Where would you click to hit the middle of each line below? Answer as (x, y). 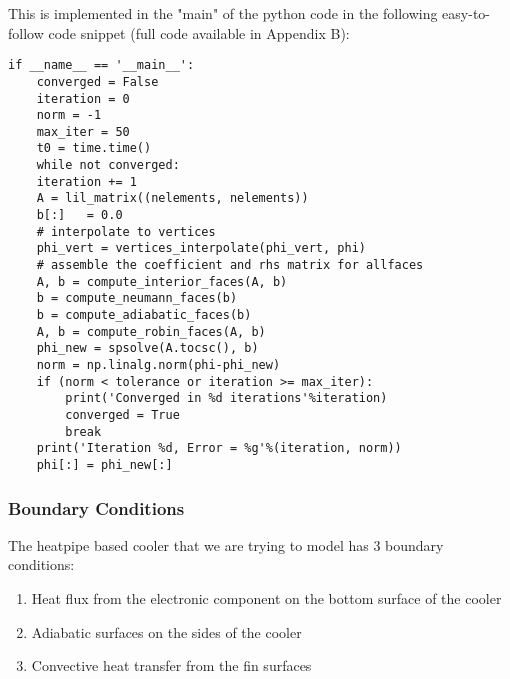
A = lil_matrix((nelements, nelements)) (172, 198)
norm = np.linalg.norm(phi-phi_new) (158, 365)
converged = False (97, 81)
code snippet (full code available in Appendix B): (199, 32)
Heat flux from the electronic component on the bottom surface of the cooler (266, 598)
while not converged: (108, 165)
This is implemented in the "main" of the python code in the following (223, 13)
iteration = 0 (83, 98)
